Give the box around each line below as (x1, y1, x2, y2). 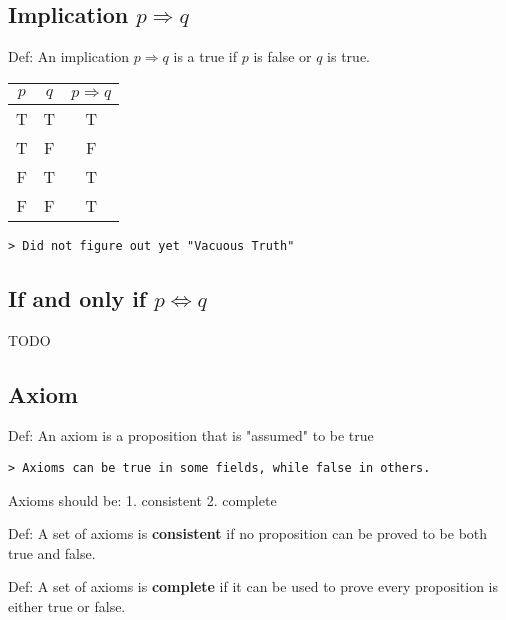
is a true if (173, 46, 238, 67)
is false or (253, 46, 312, 67)
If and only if (8, 282, 147, 313)
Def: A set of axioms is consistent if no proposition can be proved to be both (8, 523, 488, 544)
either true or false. (8, 596, 126, 617)
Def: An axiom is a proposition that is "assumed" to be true (8, 425, 374, 446)
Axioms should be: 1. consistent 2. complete (8, 489, 277, 510)
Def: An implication (8, 46, 130, 67)
